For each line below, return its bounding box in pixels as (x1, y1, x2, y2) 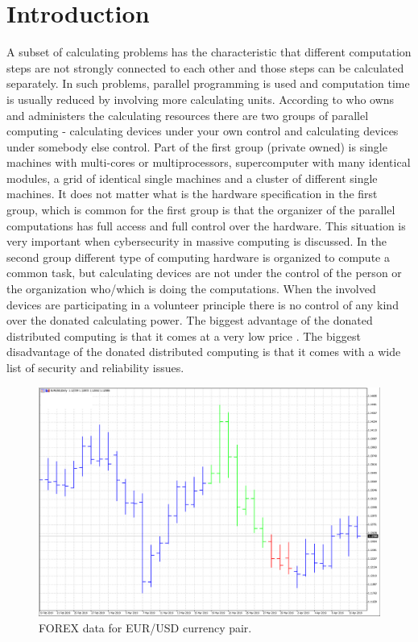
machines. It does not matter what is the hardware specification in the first (6, 185, 378, 202)
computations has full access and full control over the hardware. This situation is (6, 217, 406, 234)
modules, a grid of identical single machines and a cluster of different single (6, 169, 378, 186)
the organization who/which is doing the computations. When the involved (6, 280, 376, 297)
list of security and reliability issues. (6, 359, 184, 375)
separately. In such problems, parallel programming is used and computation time (6, 75, 410, 92)
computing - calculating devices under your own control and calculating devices (6, 122, 399, 139)
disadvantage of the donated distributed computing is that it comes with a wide (6, 343, 401, 360)
